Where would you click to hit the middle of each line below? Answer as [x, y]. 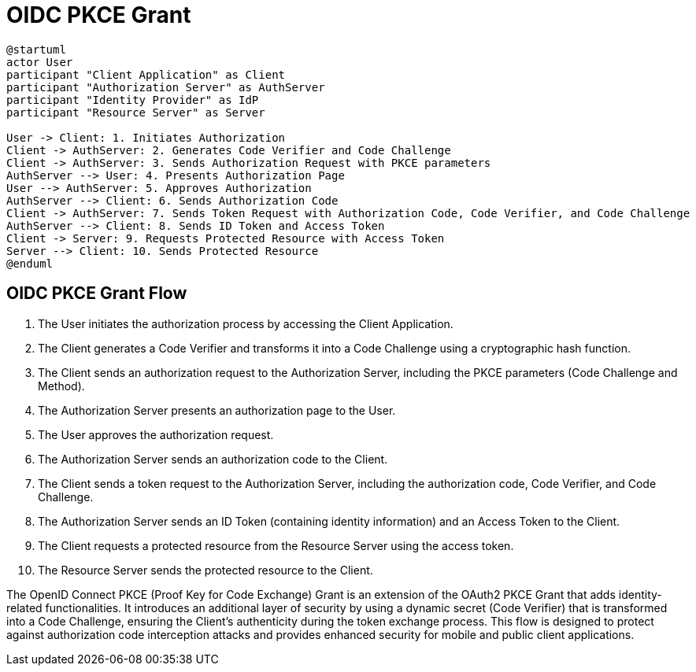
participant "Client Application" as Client [146, 74]
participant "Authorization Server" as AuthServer [166, 87]
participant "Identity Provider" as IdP [133, 100]
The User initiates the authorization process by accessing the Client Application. [246, 323]
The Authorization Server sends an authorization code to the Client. [213, 459]
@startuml [36, 49]
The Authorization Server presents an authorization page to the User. [217, 410]
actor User [40, 62]
